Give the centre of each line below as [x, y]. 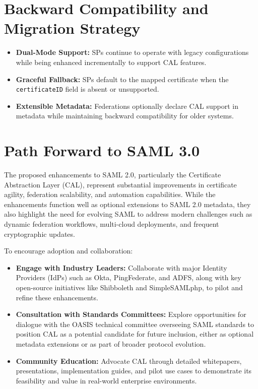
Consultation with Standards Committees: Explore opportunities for [131, 314]
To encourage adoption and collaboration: [69, 251]
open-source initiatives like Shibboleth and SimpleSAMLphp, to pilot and [129, 287]
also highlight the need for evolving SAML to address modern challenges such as [128, 214]
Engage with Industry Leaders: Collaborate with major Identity [121, 267]
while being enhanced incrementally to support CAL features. [111, 62]
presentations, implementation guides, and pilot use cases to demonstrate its [134, 371]
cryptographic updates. [40, 234]
